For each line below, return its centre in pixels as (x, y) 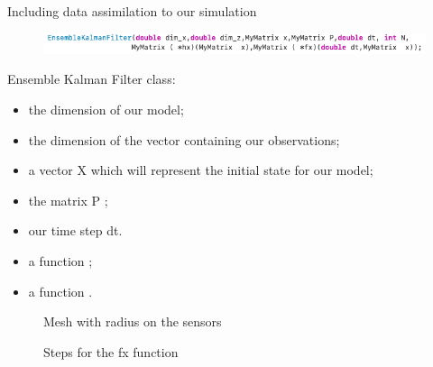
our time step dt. (75, 230)
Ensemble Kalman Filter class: (92, 79)
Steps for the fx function (111, 351)
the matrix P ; (68, 200)
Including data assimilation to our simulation (132, 11)
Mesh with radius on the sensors (133, 321)
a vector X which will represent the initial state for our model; (201, 170)
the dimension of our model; (106, 110)
